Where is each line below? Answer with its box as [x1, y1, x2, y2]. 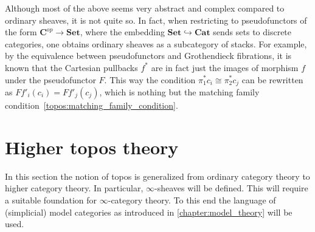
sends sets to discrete [213, 26, 292, 38]
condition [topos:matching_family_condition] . [5, 99, 178, 112]
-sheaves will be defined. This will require [154, 182, 308, 194]
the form [5, 26, 37, 38]
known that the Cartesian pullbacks [5, 61, 138, 73]
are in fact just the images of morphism [151, 61, 299, 73]
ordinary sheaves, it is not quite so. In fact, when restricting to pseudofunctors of [5, 13, 307, 26]
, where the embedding [80, 26, 165, 38]
